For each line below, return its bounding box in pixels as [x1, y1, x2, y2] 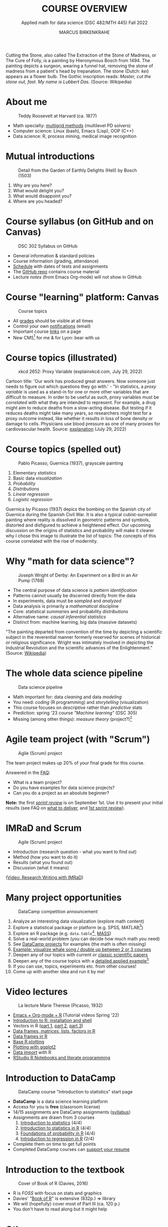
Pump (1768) [18, 578, 44, 584]
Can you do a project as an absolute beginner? [12, 789, 109, 796]
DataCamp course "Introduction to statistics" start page [18, 1089, 133, 1095]
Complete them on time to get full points [12, 1141, 96, 1147]
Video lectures [5, 986, 68, 997]
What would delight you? [12, 187, 64, 193]
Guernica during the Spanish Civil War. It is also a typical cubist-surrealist [5, 512, 157, 518]
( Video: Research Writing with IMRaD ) [5, 874, 83, 880]
